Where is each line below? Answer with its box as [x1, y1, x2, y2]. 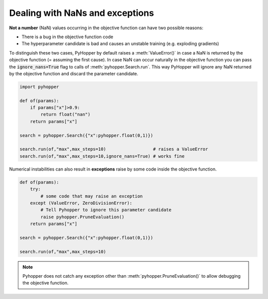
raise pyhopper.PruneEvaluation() [40, 214, 125, 220]
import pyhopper [19, 84, 60, 89]
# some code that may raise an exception [40, 193, 143, 199]
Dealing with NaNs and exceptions [9, 7, 154, 18]
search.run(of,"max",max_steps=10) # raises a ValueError [19, 146, 208, 152]
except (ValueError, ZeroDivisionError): [30, 200, 133, 206]
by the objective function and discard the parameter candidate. [9, 70, 138, 76]
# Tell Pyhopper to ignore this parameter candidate [40, 207, 172, 213]
